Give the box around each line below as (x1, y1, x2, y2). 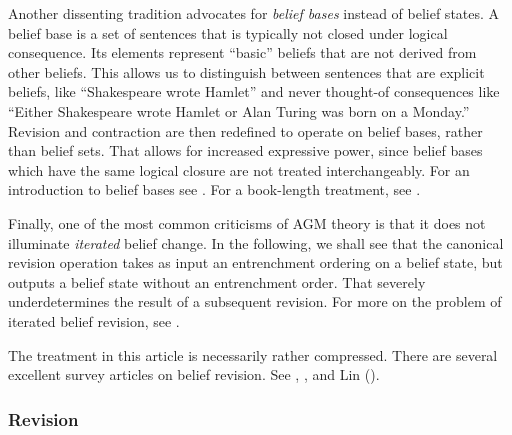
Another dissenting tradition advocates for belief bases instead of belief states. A (8, 3, 500, 23)
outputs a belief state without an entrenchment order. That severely (8, 271, 426, 292)
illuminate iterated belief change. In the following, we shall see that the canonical (8, 232, 504, 253)
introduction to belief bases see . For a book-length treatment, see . (8, 179, 421, 200)
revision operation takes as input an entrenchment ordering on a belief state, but (8, 252, 503, 273)
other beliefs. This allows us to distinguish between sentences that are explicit (8, 61, 485, 82)
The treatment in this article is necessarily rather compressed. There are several (8, 344, 498, 365)
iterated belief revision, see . (8, 310, 180, 331)
